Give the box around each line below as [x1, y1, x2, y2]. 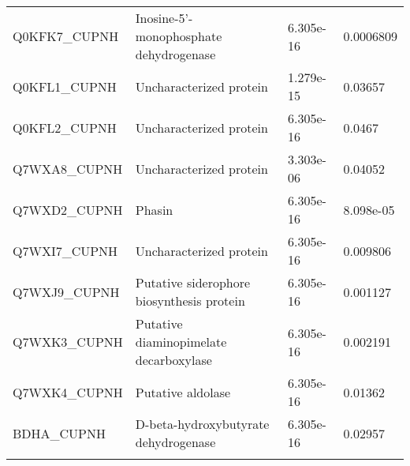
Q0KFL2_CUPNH [13, 118, 117, 137]
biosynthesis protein [135, 291, 245, 310]
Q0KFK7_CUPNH [13, 27, 119, 45]
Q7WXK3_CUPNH [13, 333, 123, 351]
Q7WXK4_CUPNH [13, 382, 123, 401]
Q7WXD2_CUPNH [13, 200, 123, 219]
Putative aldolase [135, 382, 231, 401]
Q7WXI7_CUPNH [13, 241, 118, 260]
